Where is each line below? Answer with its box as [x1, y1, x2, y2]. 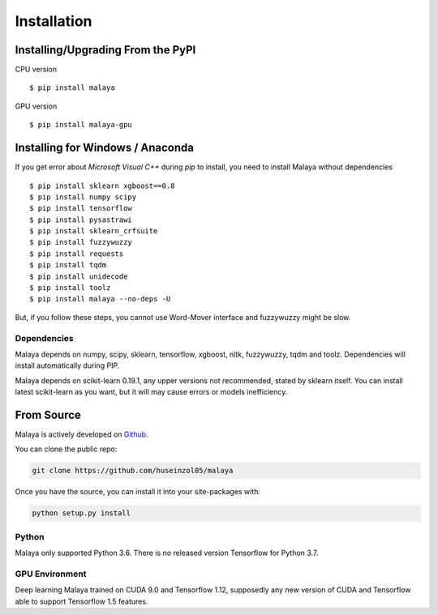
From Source [15, 408, 81, 421]
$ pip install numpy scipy [29, 192, 137, 202]
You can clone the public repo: [15, 444, 118, 454]
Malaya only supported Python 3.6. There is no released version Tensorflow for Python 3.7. [15, 548, 319, 558]
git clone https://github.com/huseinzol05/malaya [32, 466, 234, 476]
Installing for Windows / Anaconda [15, 141, 195, 155]
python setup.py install [32, 509, 131, 518]
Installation [15, 12, 92, 30]
